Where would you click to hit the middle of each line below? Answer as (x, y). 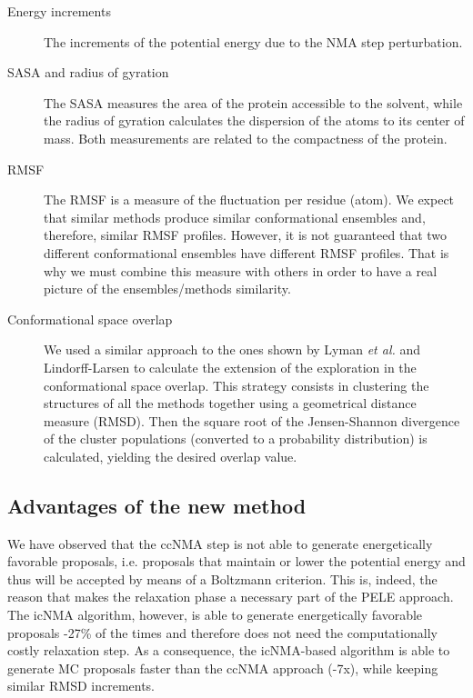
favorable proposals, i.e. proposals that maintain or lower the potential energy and (236, 561)
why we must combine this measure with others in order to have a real (241, 270)
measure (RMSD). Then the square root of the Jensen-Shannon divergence (252, 420)
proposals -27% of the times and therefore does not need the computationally (222, 632)
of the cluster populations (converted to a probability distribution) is (236, 439)
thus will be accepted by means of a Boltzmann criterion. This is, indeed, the (222, 578)
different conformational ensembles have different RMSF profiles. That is (247, 252)
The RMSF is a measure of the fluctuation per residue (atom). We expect (249, 199)
